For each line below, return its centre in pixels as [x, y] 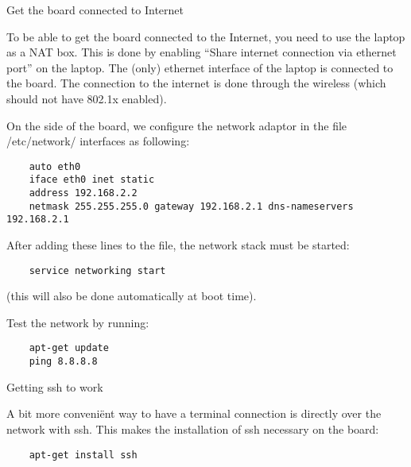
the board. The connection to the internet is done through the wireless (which [196, 83]
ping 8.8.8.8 [63, 362]
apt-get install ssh [83, 455]
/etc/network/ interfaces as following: [98, 141]
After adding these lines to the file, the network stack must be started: [178, 245]
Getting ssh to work [55, 386]
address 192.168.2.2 [83, 193]
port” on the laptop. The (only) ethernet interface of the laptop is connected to [200, 67]
